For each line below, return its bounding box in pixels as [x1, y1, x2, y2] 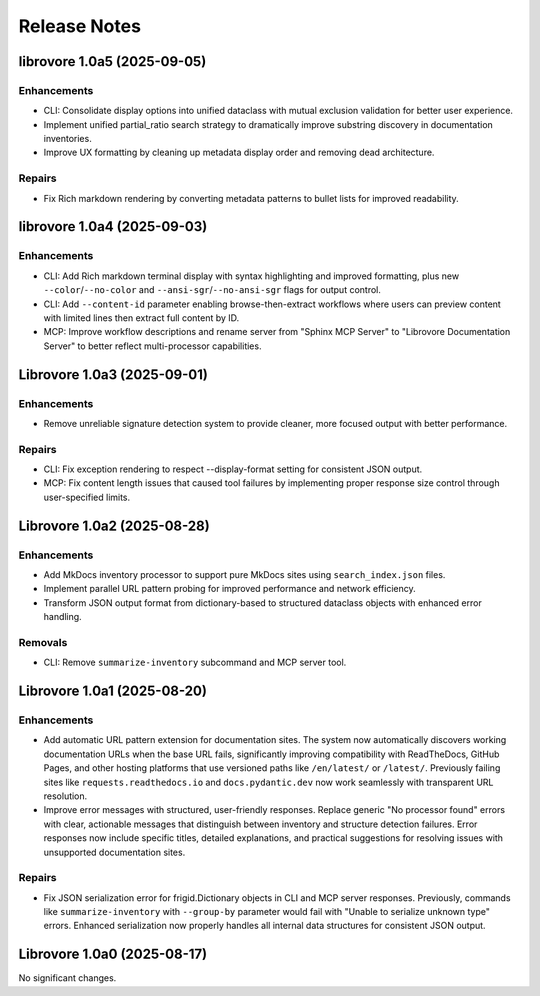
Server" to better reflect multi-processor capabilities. [43, 340, 262, 352]
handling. [43, 611, 82, 623]
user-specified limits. [43, 491, 131, 503]
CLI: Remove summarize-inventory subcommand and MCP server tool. [43, 656, 347, 669]
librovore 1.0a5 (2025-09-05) [18, 53, 207, 70]
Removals [18, 635, 68, 649]
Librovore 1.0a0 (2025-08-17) [18, 946, 208, 963]
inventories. [43, 133, 92, 145]
